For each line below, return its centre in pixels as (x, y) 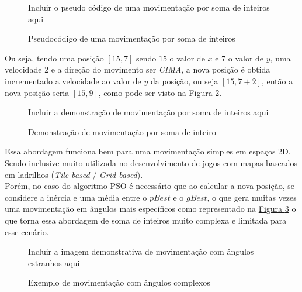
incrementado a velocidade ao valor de (73, 80)
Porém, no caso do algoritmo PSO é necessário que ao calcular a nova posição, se (150, 186)
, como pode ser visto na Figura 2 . (160, 92)
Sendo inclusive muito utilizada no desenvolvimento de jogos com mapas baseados (151, 162)
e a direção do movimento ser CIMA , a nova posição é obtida (161, 69)
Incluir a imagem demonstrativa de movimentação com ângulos (141, 251)
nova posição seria (37, 92)
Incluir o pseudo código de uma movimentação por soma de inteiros (149, 7)
